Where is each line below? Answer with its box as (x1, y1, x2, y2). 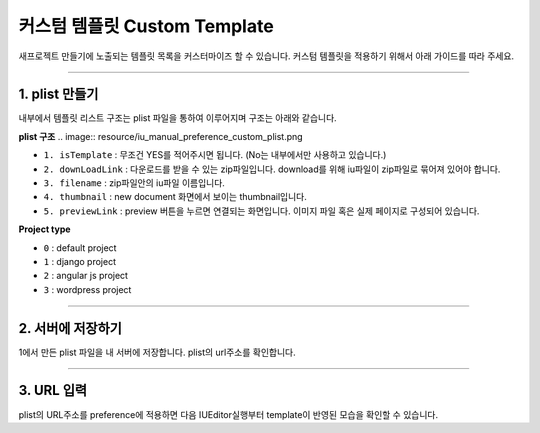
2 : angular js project (43, 270, 129, 282)
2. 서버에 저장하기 (18, 320, 122, 337)
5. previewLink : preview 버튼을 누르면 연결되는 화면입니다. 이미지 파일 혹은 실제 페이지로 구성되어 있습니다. (43, 205, 480, 217)
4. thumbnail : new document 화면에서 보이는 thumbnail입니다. (43, 191, 307, 203)
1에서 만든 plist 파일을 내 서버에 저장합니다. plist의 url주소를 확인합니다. (18, 346, 297, 358)
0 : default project (43, 241, 117, 254)
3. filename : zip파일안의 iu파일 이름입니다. (43, 177, 225, 189)
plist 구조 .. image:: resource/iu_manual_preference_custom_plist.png (18, 130, 304, 142)
